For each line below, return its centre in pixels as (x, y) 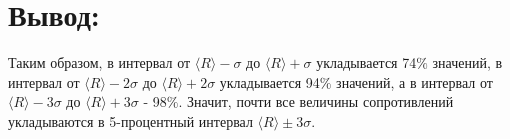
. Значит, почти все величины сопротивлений (316, 101)
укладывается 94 (269, 81)
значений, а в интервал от (414, 81)
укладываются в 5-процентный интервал (130, 120)
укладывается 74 (366, 62)
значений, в (467, 62)
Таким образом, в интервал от (99, 62)
